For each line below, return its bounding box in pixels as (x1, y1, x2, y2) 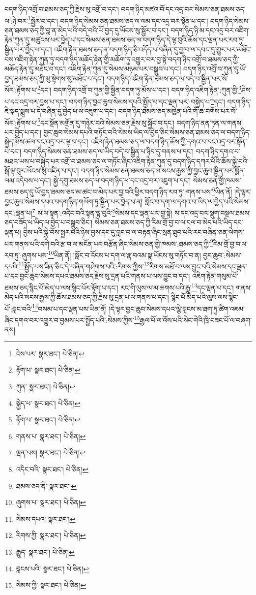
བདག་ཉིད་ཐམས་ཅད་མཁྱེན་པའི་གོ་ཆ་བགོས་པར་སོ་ (118, 105, 237, 116)
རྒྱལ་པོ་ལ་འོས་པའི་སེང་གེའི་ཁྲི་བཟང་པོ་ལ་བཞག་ (140, 314, 252, 325)
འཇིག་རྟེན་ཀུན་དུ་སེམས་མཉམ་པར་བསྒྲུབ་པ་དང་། (68, 63, 181, 74)
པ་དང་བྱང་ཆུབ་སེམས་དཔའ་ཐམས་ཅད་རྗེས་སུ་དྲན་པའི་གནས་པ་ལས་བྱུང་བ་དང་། (4, 271, 190, 281)
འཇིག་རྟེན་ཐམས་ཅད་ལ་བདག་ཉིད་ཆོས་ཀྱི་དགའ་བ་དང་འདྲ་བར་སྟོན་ (90, 136, 247, 147)
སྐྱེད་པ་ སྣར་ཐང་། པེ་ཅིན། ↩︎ (16, 398, 81, 408)
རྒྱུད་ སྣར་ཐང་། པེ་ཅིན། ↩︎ (16, 547, 75, 557)
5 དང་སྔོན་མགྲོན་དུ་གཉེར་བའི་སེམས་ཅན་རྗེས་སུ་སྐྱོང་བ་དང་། (37, 116, 174, 127)
